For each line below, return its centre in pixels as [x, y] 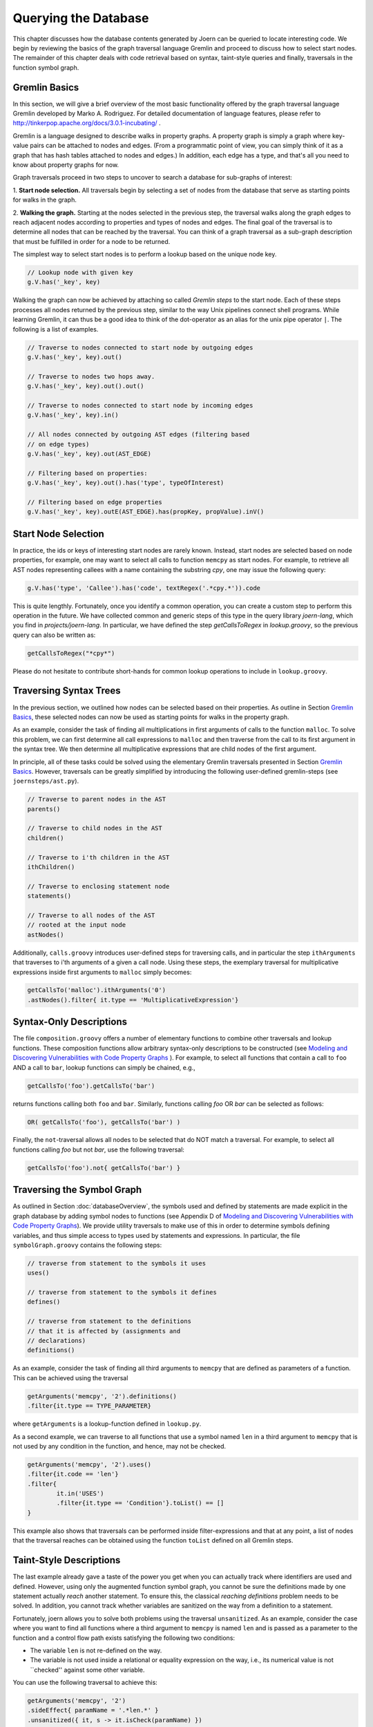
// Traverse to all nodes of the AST [91, 915]
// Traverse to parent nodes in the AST [96, 799]
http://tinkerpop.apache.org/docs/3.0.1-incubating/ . [87, 123]
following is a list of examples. [56, 329]
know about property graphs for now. [66, 164]
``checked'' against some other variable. [87, 1670]
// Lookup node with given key [80, 273]
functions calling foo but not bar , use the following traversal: [98, 1149]
